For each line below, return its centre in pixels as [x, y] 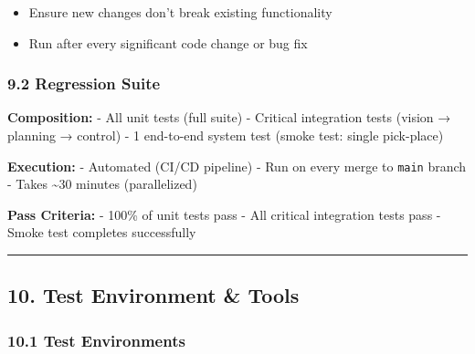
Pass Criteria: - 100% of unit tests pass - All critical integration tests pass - [224, 214]
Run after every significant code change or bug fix [168, 42]
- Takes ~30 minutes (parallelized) [102, 184]
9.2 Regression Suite [84, 83]
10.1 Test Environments [96, 340]
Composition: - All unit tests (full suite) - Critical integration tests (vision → [229, 117]
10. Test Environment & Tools [153, 295]
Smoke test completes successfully [102, 232]
